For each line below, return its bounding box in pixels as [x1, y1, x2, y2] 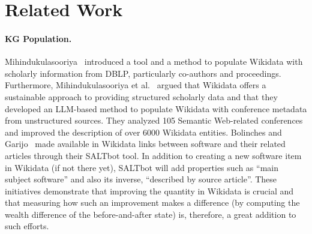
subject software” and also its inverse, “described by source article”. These [5, 173, 277, 185]
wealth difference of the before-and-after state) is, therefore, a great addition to [5, 208, 296, 220]
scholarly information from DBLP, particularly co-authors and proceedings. [5, 67, 281, 79]
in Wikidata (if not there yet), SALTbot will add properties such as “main [5, 161, 278, 173]
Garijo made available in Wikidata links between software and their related [5, 137, 286, 150]
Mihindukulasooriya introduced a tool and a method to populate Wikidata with [5, 55, 303, 68]
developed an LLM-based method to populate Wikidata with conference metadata [5, 102, 307, 115]
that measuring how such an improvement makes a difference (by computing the [5, 196, 300, 209]
